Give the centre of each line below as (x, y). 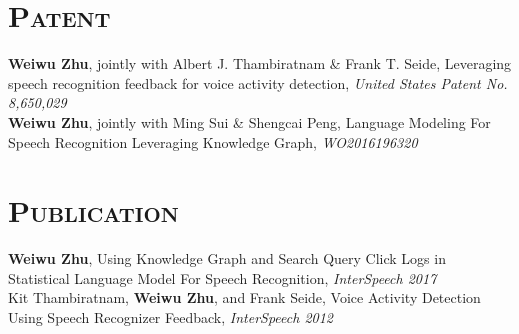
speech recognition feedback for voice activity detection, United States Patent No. (258, 82)
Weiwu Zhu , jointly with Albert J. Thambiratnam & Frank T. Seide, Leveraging (260, 63)
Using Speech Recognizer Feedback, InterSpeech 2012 (171, 317)
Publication (93, 210)
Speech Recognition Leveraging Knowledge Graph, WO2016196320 (213, 141)
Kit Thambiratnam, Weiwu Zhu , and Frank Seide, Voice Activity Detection (244, 297)
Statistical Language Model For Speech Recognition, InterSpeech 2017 (222, 277)
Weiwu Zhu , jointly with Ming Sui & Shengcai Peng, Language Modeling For (249, 121)
